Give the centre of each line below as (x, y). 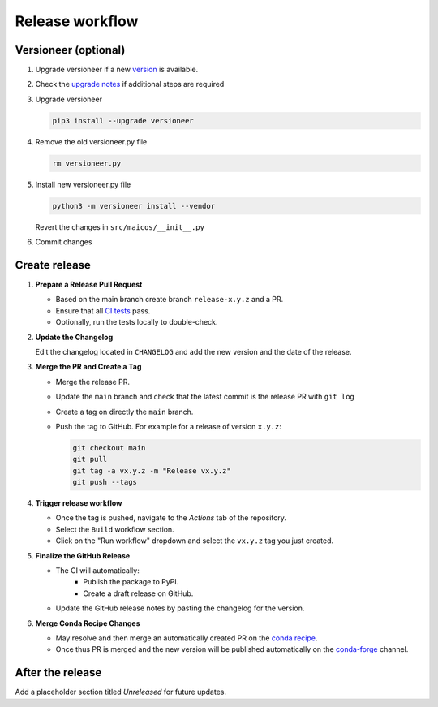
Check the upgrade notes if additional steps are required (130, 84)
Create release (53, 265)
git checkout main (109, 448)
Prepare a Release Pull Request (89, 285)
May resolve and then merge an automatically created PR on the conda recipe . (187, 638)
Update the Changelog (74, 337)
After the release (58, 673)
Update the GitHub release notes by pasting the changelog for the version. (180, 608)
